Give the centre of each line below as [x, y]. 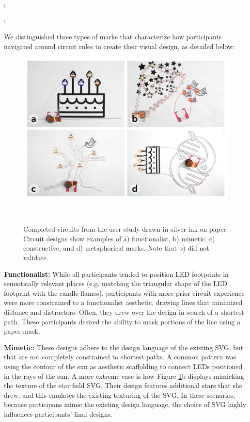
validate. [36, 258]
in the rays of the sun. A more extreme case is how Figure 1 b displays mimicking [124, 376]
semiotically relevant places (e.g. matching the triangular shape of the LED [116, 283]
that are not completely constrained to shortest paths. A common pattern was [120, 357]
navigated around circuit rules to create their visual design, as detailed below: [119, 46]
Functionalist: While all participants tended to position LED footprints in [116, 274]
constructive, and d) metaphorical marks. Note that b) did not [116, 248]
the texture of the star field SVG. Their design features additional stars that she [123, 385]
